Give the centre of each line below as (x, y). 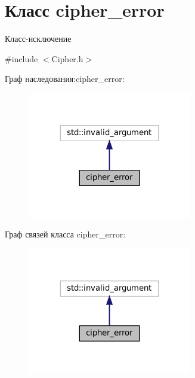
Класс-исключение (38, 39)
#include (21, 58)
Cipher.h (67, 58)
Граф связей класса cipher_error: (65, 234)
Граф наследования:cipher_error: (65, 79)
